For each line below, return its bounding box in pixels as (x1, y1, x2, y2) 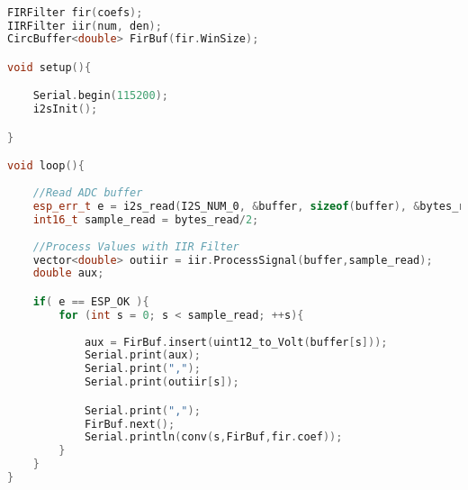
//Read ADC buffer (32, 186, 143, 200)
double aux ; (32, 267, 104, 280)
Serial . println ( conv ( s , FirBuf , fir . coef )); (84, 431, 343, 444)
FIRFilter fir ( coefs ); (7, 5, 143, 19)
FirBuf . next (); (84, 417, 175, 431)
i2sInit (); (32, 103, 98, 116)
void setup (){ (7, 60, 92, 74)
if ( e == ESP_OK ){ (32, 295, 149, 308)
